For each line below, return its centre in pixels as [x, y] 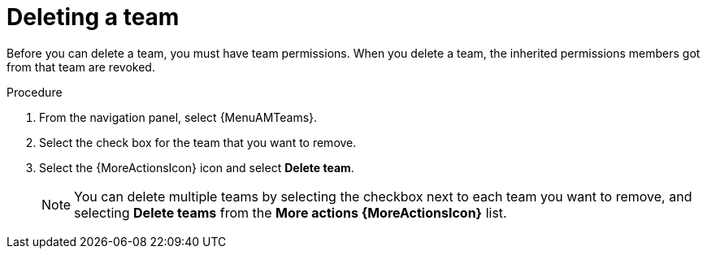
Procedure [35, 92]
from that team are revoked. [81, 67]
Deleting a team [93, 17]
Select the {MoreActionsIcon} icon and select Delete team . [197, 167]
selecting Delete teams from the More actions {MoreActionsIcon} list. [291, 212]
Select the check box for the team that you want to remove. [198, 142]
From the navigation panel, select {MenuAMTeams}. [178, 117]
